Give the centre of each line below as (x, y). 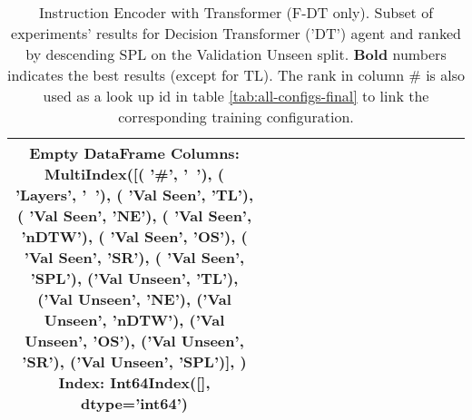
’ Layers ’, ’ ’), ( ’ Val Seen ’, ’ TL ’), (134, 195)
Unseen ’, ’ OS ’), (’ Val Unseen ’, (134, 341)
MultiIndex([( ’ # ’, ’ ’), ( (134, 174)
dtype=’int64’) (134, 403)
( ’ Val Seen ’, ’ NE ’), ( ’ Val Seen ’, (134, 215)
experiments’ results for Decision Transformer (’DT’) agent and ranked (236, 33)
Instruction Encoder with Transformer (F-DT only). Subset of (236, 12)
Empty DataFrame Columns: (134, 153)
